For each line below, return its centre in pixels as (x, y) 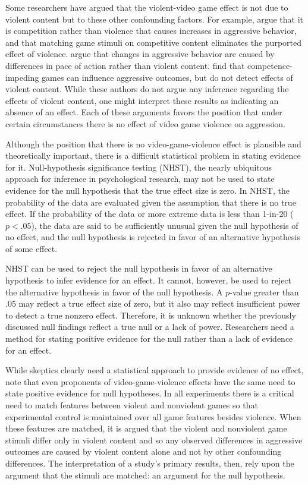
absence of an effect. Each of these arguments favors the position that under (144, 112)
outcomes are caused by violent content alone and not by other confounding (144, 451)
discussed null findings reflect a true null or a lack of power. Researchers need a (150, 327)
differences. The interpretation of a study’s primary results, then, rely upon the (150, 463)
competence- (270, 65)
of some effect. (32, 248)
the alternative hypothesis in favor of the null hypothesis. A (114, 292)
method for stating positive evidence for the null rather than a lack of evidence (149, 338)
